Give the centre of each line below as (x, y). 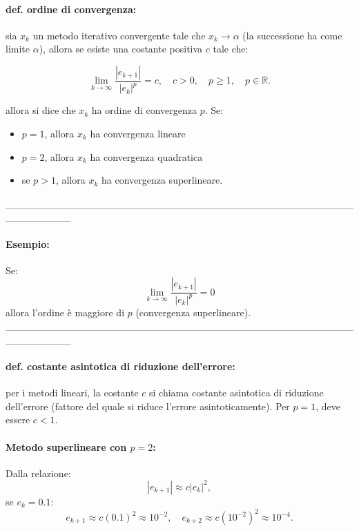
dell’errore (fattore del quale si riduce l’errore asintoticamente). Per (148, 406)
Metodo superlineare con (66, 446)
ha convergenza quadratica (146, 156)
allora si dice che (41, 110)
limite (18, 49)
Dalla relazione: (38, 473)
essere (18, 419)
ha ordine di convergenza (144, 110)
